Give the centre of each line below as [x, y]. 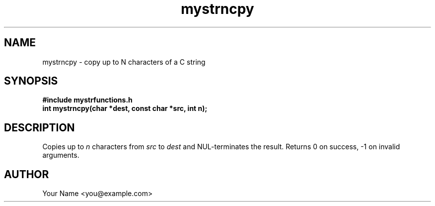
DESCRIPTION [39, 127]
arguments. [61, 155]
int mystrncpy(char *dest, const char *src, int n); [125, 108]
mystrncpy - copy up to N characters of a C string [124, 62]
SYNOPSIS [31, 81]
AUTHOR [27, 174]
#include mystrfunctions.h [87, 100]
